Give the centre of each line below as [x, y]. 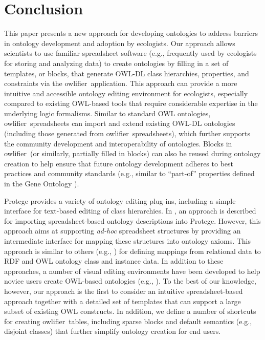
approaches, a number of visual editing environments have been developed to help [132, 271]
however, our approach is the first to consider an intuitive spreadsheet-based [124, 291]
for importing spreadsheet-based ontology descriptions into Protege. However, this [132, 220]
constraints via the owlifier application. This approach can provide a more [121, 83]
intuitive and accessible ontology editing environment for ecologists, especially [126, 93]
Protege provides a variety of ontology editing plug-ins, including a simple [120, 200]
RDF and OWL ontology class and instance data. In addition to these [114, 261]
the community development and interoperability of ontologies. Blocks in [118, 143]
